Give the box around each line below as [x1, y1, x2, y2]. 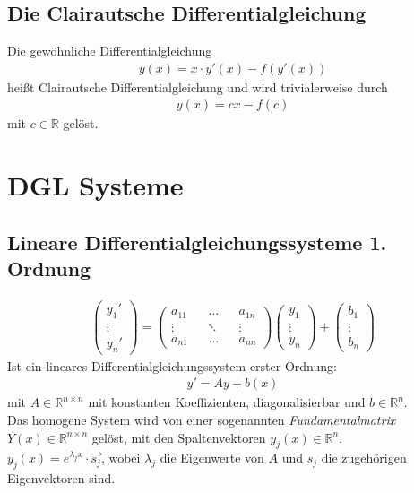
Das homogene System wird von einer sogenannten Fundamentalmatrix [7, 411, 396, 429]
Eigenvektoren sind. [7, 469, 116, 488]
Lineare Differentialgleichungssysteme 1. [7, 228, 387, 255]
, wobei [100, 448, 141, 467]
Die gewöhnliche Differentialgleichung [7, 41, 212, 60]
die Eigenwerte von [160, 448, 264, 467]
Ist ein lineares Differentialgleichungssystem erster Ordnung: [7, 356, 337, 375]
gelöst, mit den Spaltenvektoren [91, 428, 266, 446]
